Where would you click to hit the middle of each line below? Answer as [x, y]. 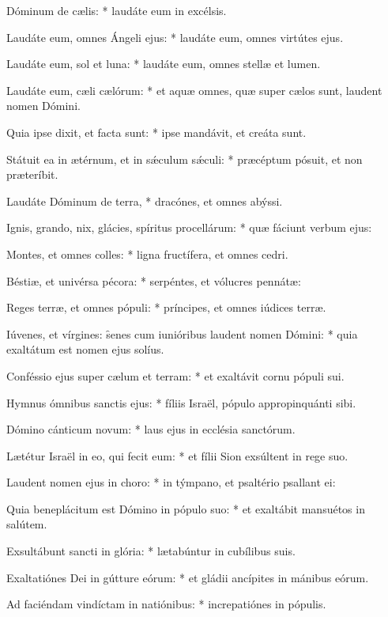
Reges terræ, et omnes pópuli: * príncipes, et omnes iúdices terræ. [166, 307]
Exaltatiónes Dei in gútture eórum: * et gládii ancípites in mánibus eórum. [188, 577]
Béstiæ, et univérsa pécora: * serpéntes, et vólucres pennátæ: [154, 280]
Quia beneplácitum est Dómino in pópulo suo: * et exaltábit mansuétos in [186, 508]
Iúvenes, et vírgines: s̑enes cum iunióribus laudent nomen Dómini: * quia [182, 333]
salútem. [27, 524]
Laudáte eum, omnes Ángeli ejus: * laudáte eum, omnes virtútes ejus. [175, 37]
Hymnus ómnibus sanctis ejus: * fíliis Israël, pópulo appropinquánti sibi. [181, 402]
